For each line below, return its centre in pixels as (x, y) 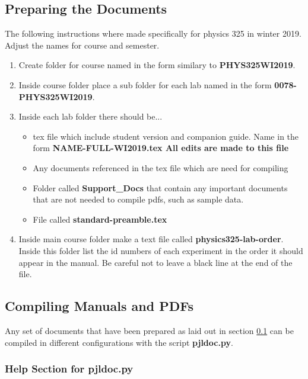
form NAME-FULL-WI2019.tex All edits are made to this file (161, 148)
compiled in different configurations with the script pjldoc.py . (119, 342)
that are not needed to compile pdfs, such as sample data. (138, 199)
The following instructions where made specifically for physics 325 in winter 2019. (153, 33)
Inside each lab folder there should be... (91, 116)
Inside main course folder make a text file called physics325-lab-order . (151, 239)
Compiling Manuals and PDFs (99, 306)
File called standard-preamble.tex (100, 219)
